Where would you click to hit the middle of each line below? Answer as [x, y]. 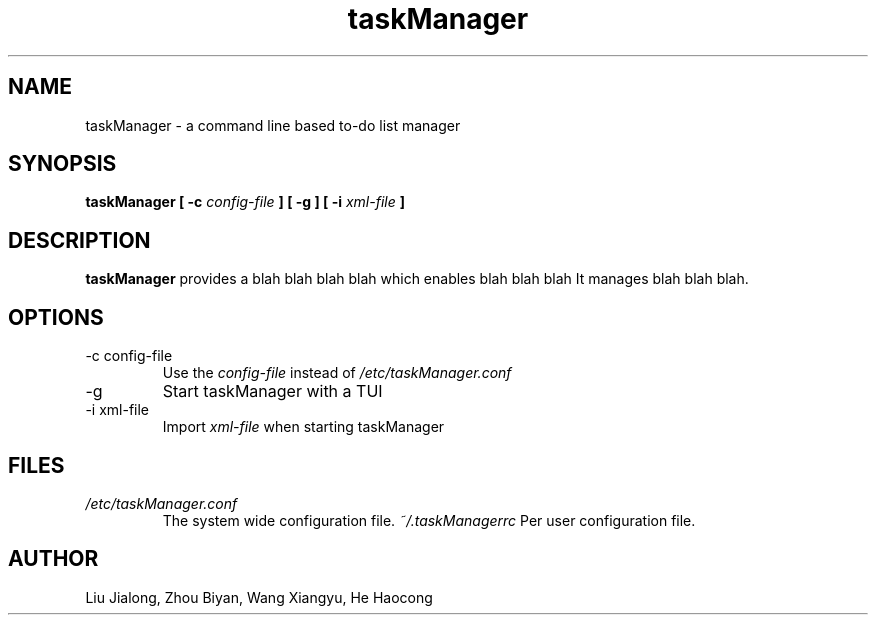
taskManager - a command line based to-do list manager [273, 125]
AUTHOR [53, 559]
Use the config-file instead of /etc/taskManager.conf [337, 373]
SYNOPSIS [62, 164]
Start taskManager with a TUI [272, 391]
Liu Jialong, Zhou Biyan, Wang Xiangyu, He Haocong [259, 597]
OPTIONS [56, 317]
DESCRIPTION [79, 240]
